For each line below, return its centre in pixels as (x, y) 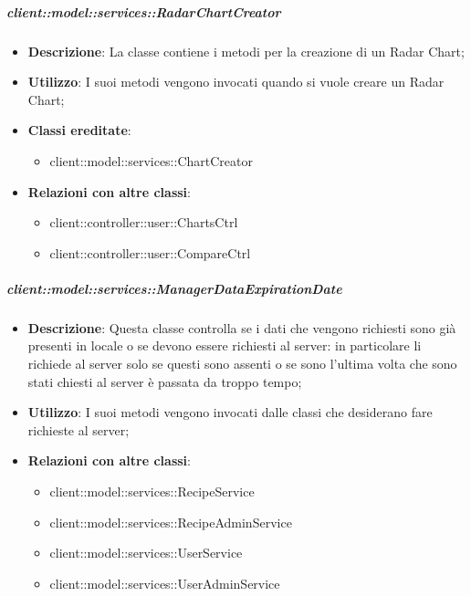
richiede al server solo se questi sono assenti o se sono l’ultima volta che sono (242, 364)
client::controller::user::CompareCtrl (150, 252)
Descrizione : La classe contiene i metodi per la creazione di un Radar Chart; (246, 51)
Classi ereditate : (79, 130)
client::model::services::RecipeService (152, 491)
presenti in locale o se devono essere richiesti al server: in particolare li (225, 345)
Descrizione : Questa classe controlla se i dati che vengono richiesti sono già (242, 327)
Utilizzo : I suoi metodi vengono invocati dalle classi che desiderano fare (230, 412)
